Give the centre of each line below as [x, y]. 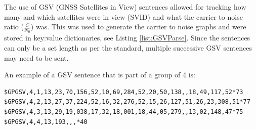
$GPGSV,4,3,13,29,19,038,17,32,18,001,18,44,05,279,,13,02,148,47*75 [124, 112]
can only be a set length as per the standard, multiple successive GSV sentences [128, 48]
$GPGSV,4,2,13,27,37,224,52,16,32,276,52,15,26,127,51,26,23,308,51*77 [127, 102]
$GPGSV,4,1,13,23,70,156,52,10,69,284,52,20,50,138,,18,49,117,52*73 [124, 92]
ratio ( [14, 27]
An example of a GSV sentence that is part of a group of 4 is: [100, 75]
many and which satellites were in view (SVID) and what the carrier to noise [123, 16]
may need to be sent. [36, 57]
